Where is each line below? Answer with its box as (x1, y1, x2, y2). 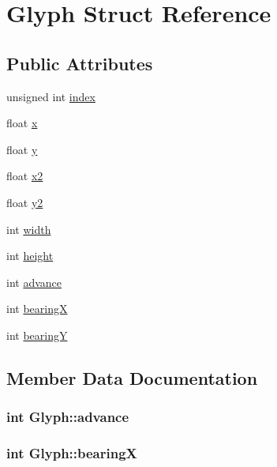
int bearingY (6, 326, 68, 343)
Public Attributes (6, 51, 153, 75)
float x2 (6, 168, 43, 184)
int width (6, 220, 51, 237)
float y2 (6, 194, 43, 210)
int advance (6, 273, 62, 290)
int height (6, 247, 54, 264)
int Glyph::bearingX (6, 443, 137, 463)
